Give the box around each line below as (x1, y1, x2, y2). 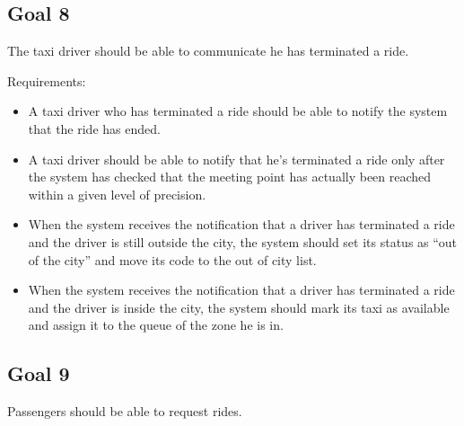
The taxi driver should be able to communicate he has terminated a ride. (7, 41, 409, 60)
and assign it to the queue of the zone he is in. (28, 315, 284, 334)
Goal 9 (7, 359, 70, 387)
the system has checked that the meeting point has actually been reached (28, 167, 432, 186)
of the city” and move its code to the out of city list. (28, 250, 317, 269)
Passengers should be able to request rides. (7, 402, 242, 421)
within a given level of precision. (28, 184, 206, 203)
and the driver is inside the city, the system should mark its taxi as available (28, 297, 450, 316)
